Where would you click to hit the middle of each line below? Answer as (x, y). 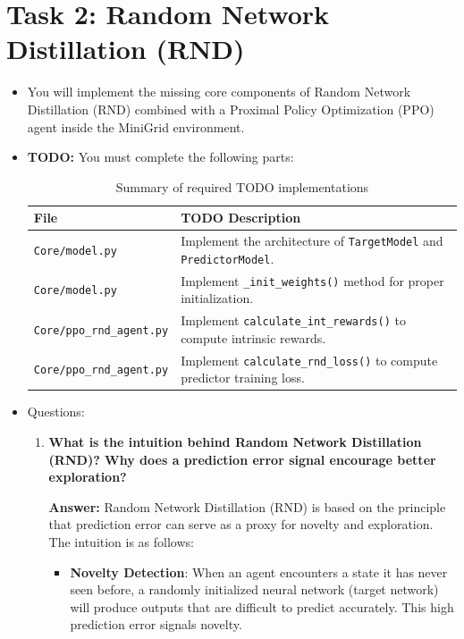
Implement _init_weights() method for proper (312, 280)
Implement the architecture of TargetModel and (312, 241)
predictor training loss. (243, 378)
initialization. (217, 298)
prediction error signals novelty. (156, 624)
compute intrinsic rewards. (253, 337)
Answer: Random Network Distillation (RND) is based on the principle (247, 506)
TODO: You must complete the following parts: (160, 157)
